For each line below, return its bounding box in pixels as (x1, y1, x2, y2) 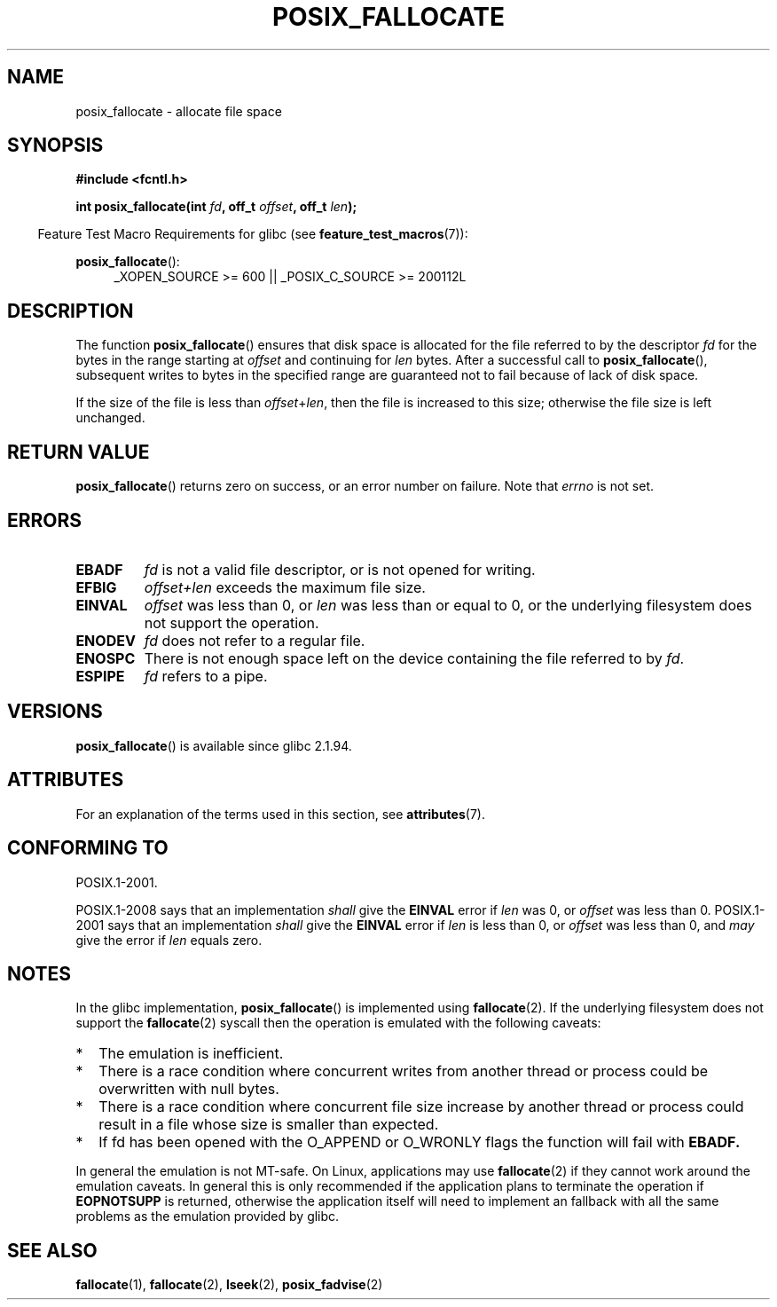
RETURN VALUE (7, 440, 150, 463)
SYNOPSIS (7, 134, 104, 157)
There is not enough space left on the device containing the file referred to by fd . (144, 649, 685, 667)
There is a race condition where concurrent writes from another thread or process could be (98, 1062, 709, 1081)
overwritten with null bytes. (98, 1080, 279, 1098)
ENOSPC (75, 649, 136, 667)
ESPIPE (75, 666, 125, 685)
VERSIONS (7, 700, 103, 723)
